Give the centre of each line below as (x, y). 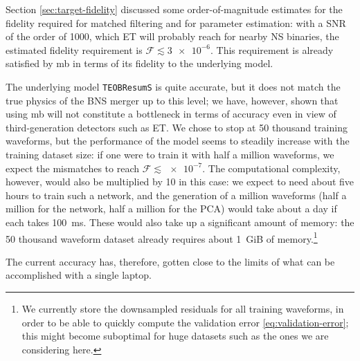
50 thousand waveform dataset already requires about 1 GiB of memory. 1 (162, 237)
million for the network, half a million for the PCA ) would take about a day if (171, 209)
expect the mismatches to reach (73, 168)
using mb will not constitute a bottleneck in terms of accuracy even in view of (171, 114)
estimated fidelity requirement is (74, 49)
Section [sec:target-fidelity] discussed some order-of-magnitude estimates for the (174, 9)
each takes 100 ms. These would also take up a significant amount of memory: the (180, 222)
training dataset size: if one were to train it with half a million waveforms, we (170, 154)
